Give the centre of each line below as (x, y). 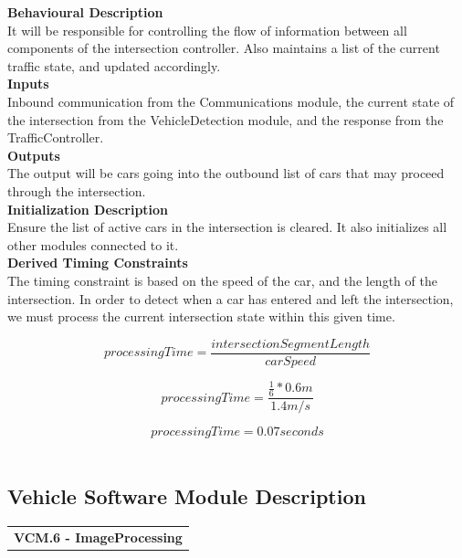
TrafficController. (56, 137)
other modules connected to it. (93, 244)
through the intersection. (77, 190)
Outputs (34, 155)
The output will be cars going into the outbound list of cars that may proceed (226, 173)
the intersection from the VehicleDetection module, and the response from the (226, 119)
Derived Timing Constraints (98, 263)
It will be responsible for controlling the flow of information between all (207, 30)
